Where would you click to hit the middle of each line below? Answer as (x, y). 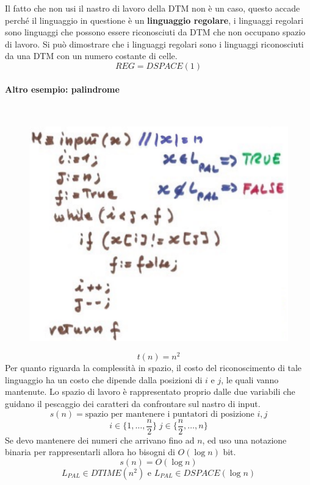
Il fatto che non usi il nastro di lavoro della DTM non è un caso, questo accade (153, 8)
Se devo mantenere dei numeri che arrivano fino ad (100, 440)
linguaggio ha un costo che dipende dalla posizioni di (104, 379)
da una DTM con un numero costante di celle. (91, 56)
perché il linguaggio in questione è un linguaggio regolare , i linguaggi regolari (154, 20)
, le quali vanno (250, 379)
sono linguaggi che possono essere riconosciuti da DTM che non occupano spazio (155, 32)
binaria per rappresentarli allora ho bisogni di (90, 452)
